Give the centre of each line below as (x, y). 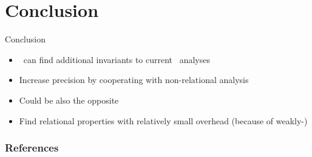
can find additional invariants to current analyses (117, 59)
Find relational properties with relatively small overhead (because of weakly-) (163, 120)
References (32, 148)
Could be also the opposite (69, 100)
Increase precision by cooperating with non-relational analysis (134, 80)
